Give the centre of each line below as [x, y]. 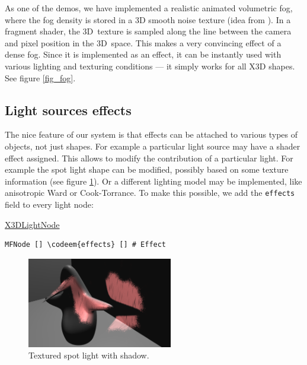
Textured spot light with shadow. [89, 355]
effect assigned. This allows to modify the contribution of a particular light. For [149, 158]
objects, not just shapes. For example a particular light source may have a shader [153, 146]
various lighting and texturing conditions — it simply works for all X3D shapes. [150, 66]
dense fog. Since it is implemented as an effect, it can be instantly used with [143, 54]
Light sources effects [68, 109]
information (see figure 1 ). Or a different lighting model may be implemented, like [153, 181]
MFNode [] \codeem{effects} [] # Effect [86, 245]
